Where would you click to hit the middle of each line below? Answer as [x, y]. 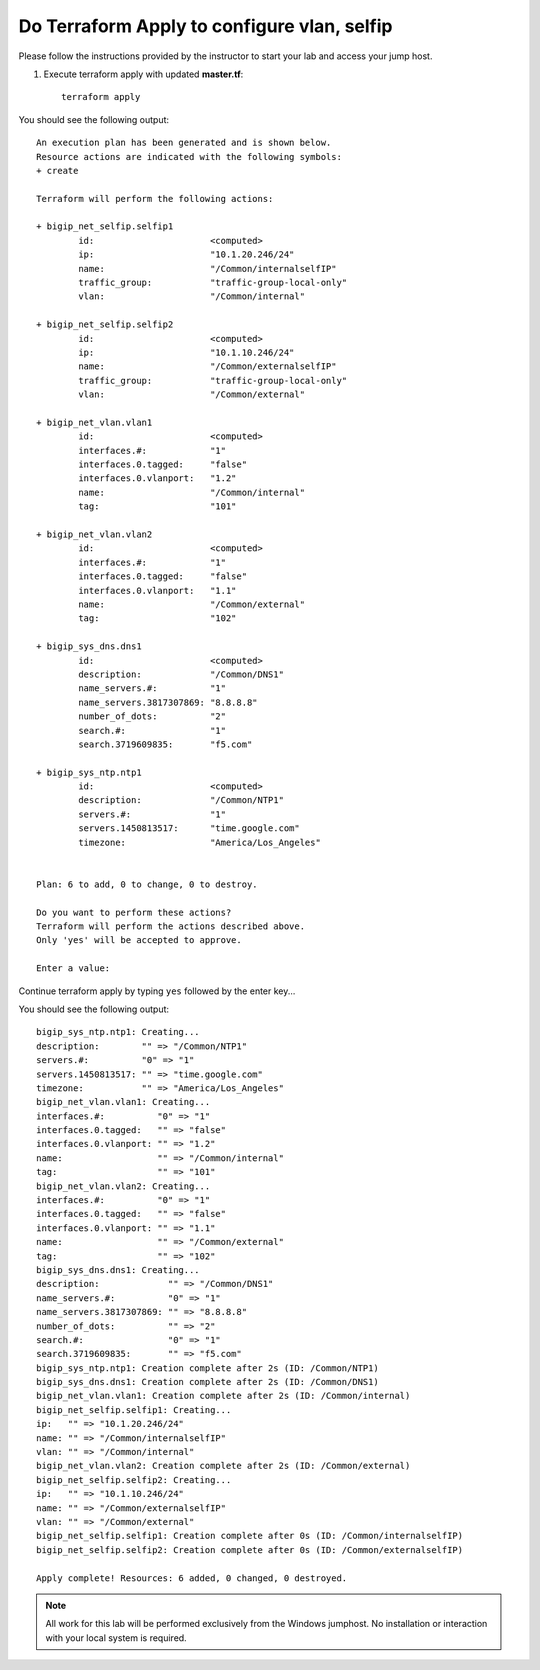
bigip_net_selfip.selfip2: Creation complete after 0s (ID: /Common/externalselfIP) [250, 1549]
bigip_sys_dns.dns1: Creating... [118, 1269]
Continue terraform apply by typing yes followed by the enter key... [157, 991]
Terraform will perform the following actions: [155, 198]
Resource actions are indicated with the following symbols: [189, 156]
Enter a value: [73, 968]
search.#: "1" [152, 730]
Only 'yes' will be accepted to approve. [139, 940]
